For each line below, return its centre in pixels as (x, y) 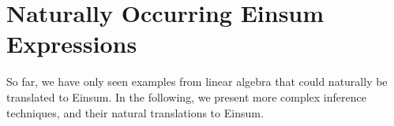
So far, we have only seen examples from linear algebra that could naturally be (197, 82)
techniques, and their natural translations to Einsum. (135, 112)
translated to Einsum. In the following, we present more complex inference (186, 96)
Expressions (72, 44)
